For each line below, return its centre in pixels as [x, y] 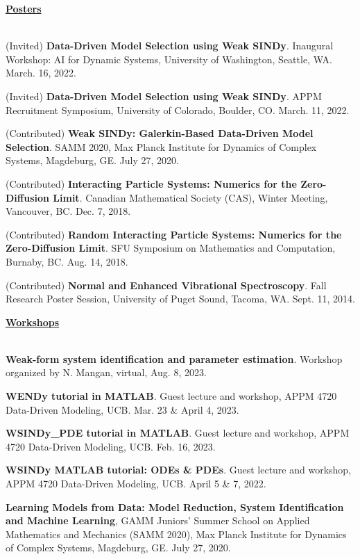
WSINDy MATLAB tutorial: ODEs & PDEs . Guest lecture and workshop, [179, 470]
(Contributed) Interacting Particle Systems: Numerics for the [151, 183]
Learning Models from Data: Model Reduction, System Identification [175, 507]
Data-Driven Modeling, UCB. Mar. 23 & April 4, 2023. [122, 409]
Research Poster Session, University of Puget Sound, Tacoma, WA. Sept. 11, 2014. [180, 299]
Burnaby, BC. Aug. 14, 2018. [67, 261]
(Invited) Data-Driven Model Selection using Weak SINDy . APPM [164, 96]
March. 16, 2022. [41, 73]
